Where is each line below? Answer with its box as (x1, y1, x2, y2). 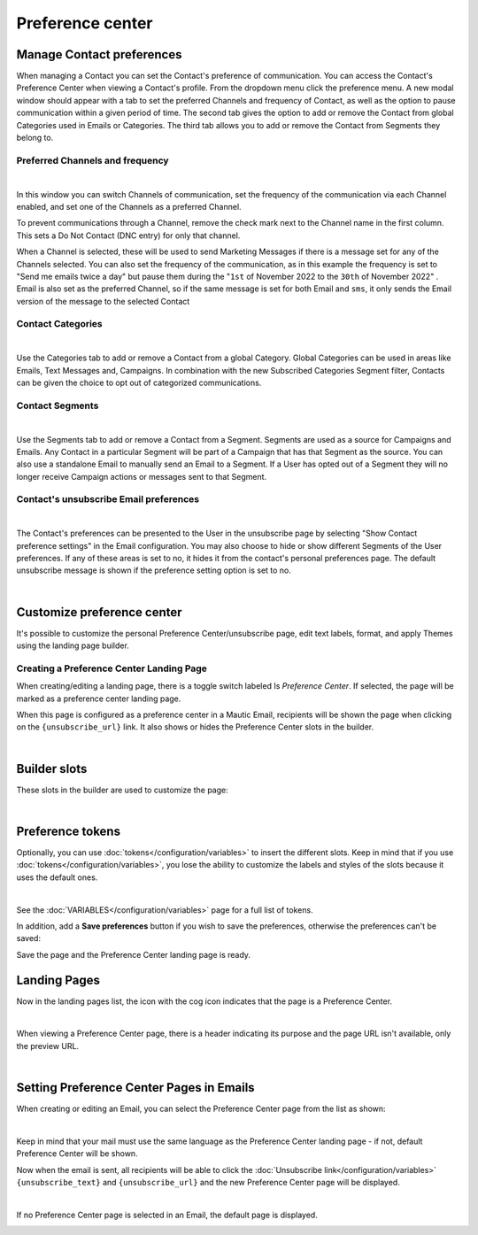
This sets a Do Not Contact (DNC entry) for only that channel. (16, 230, 241, 241)
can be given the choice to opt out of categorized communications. (16, 377, 262, 388)
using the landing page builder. (16, 640, 130, 651)
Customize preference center (16, 605, 182, 620)
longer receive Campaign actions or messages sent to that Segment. (16, 471, 267, 482)
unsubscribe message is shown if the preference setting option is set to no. (16, 565, 292, 575)
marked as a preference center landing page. (16, 693, 181, 704)
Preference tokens (16, 823, 121, 838)
